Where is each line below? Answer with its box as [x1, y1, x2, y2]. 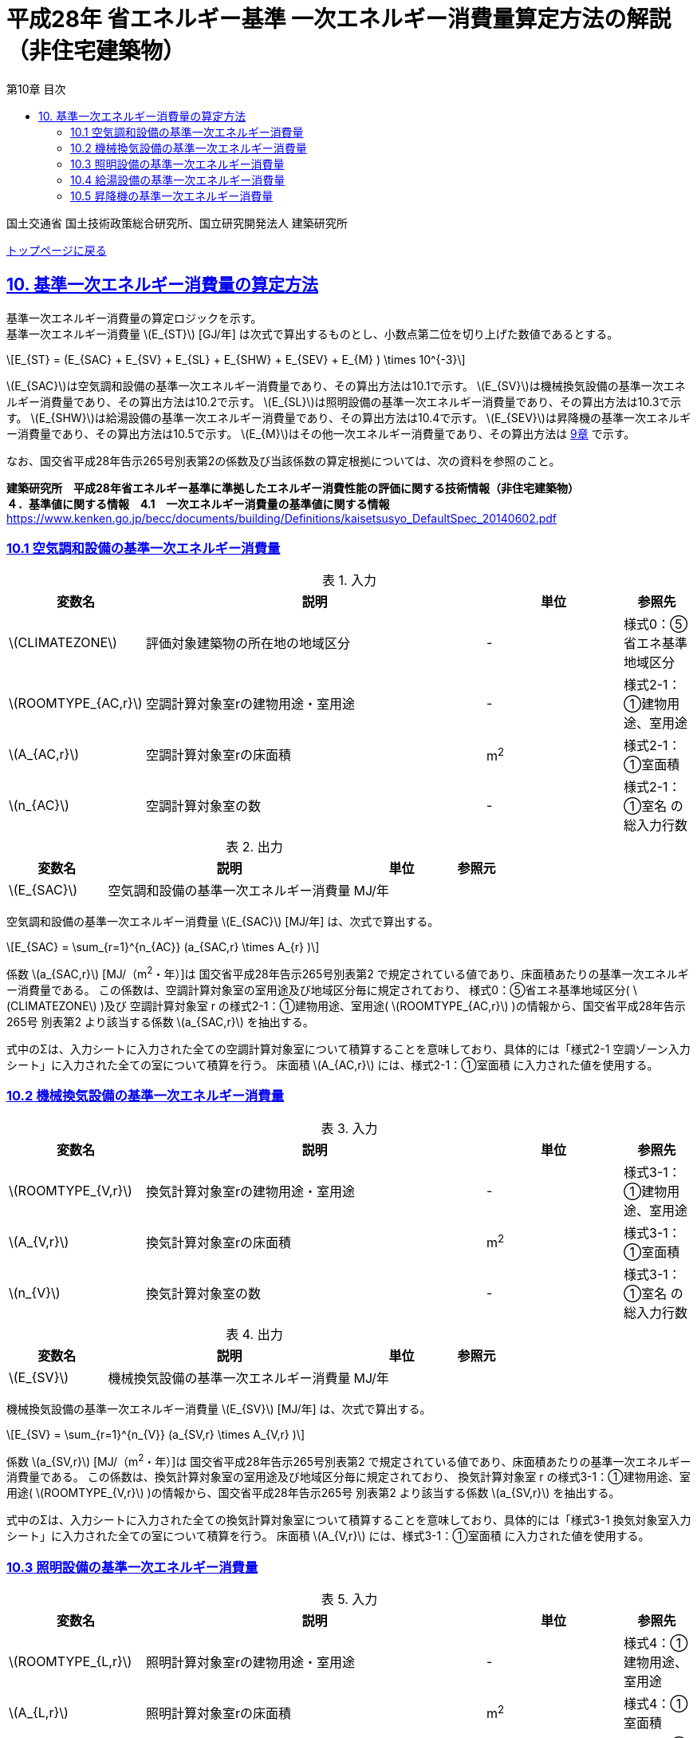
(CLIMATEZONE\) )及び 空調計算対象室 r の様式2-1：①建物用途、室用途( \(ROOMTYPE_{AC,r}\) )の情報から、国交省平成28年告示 [6, 999, 686, 1013]
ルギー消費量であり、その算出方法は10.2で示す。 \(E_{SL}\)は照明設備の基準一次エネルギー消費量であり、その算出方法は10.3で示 [6, 394, 682, 409]
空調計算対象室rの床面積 [146, 747, 292, 764]
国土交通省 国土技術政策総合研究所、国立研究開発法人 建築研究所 [6, 215, 348, 230]
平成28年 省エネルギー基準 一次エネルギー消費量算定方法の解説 [6, 6, 671, 33]
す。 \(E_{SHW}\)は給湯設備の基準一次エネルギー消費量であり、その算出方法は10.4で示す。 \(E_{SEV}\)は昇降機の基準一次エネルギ [6, 410, 691, 425]
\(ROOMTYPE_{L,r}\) [9, 1653, 132, 1670]
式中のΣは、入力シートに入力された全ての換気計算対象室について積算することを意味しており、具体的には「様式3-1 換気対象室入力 [6, 1513, 691, 1527]
